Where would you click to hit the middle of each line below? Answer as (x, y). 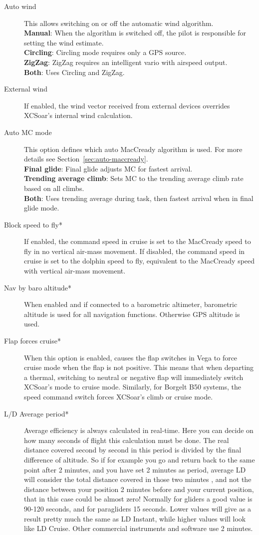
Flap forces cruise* (32, 341)
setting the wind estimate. (64, 42)
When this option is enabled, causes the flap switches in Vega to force (131, 357)
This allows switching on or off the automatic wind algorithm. (119, 23)
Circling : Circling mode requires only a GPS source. (105, 52)
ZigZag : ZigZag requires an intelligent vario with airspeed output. (126, 62)
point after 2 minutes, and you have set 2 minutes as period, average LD (135, 469)
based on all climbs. (54, 188)
